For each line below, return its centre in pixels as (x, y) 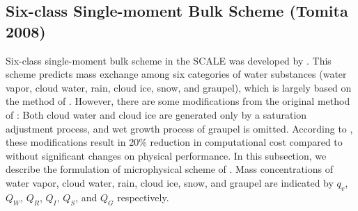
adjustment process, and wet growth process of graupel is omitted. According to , (179, 128)
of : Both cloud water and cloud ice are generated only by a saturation (156, 114)
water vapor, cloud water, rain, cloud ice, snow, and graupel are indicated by (170, 182)
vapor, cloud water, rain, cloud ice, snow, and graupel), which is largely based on (179, 87)
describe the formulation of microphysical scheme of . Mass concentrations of (169, 169)
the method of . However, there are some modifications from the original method (178, 101)
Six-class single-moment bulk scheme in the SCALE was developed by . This (169, 60)
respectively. (143, 197)
